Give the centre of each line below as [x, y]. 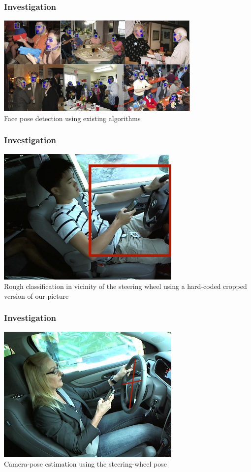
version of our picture [36, 296]
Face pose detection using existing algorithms [72, 118]
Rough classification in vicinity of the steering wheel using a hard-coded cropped [125, 286]
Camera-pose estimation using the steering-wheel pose [85, 464]
